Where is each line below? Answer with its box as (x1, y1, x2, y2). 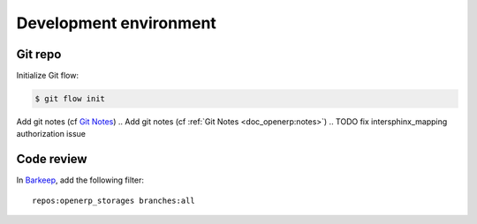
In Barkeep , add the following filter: (16, 175, 145, 185)
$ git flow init (34, 93, 106, 104)
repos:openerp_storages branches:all (32, 195, 196, 205)
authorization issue (16, 129, 86, 139)
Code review (16, 152, 87, 167)
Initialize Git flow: (16, 71, 79, 81)
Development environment (16, 13, 216, 33)
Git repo (16, 47, 62, 62)
